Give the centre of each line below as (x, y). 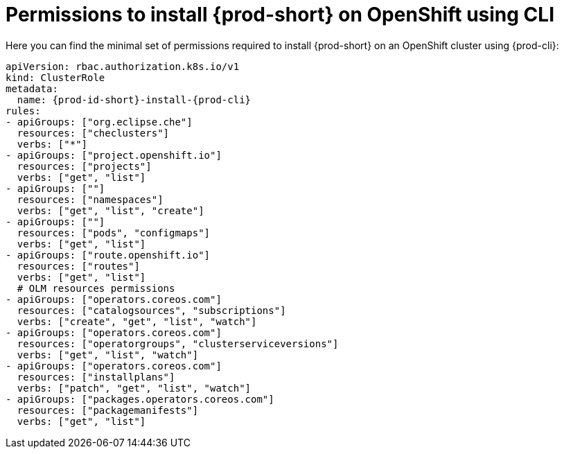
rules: (23, 111)
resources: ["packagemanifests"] (108, 410)
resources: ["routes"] (78, 266)
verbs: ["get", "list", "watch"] (108, 355)
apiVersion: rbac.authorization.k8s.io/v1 (123, 66)
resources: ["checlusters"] (93, 133)
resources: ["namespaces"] (90, 199)
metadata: (32, 88)
